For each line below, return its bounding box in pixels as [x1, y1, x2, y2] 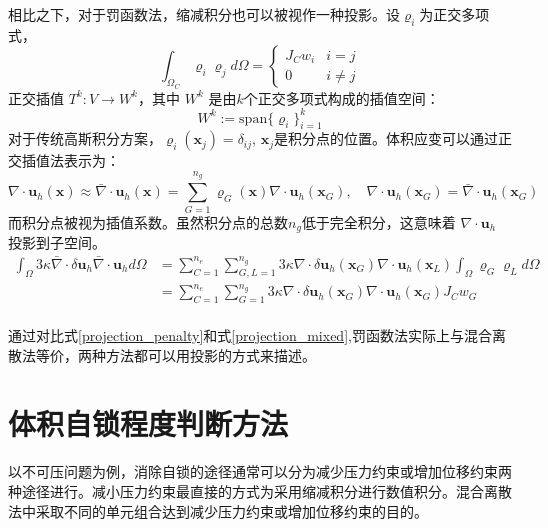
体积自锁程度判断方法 [8, 403, 289, 444]
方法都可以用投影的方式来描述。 [105, 344, 316, 365]
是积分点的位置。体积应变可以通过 [273, 128, 498, 149]
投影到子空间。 [8, 232, 106, 253]
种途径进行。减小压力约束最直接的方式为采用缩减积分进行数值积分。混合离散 [8, 480, 512, 501]
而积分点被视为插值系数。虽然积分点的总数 [8, 211, 288, 232]
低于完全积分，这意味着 [301, 211, 456, 232]
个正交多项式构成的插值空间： [243, 87, 440, 108]
